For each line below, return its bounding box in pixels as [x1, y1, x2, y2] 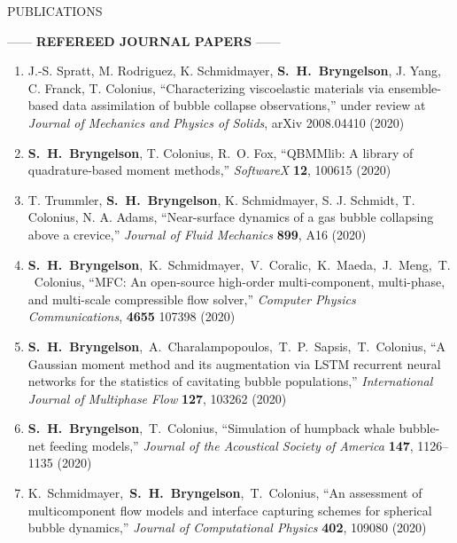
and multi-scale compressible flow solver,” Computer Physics [27, 289, 356, 308]
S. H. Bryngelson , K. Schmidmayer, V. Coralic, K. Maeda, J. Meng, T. [27, 255, 451, 273]
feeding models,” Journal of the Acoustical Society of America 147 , [49, 436, 414, 454]
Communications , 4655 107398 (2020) [27, 307, 236, 326]
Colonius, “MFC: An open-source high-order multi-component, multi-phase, [34, 272, 445, 291]
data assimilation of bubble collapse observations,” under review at [62, 96, 426, 114]
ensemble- [388, 78, 441, 97]
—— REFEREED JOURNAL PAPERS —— [7, 31, 281, 50]
